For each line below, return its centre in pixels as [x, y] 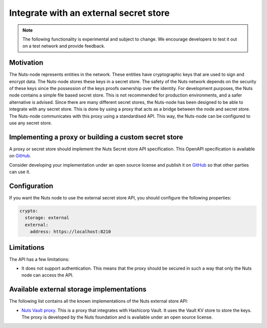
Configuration [31, 186]
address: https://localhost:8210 [70, 232]
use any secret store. [31, 123]
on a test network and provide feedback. [64, 46]
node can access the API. [47, 275]
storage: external [47, 218]
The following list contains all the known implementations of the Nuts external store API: [99, 301]
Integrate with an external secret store [89, 13]
